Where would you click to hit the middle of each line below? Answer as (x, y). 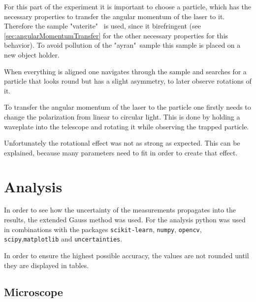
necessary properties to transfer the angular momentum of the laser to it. (114, 16)
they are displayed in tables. (47, 265)
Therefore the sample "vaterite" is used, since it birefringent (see (102, 26)
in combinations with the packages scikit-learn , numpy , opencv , (103, 229)
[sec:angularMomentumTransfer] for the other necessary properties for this (116, 35)
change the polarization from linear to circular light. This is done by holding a (122, 116)
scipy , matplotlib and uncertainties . (63, 239)
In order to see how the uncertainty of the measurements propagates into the (120, 210)
